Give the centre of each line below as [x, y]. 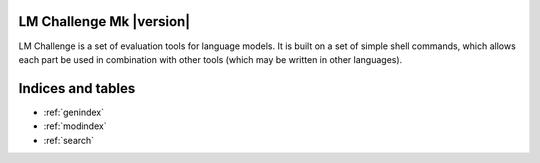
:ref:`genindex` [74, 112]
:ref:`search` [69, 140]
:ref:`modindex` [75, 126]
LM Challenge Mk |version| [104, 21]
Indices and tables [77, 88]
